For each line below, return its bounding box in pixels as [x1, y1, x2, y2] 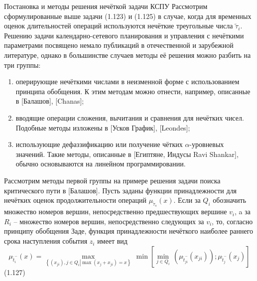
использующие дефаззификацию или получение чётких [15, 139, 183, 149]
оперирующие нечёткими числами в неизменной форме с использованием [15, 76, 240, 87]
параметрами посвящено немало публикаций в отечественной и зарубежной [4, 40, 234, 50]
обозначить [213, 195, 247, 205]
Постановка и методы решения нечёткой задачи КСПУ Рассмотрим [4, 1, 208, 11]
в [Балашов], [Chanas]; [15, 96, 84, 106]
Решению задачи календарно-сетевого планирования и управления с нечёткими [4, 30, 244, 40]
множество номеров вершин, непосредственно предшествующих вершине [4, 206, 227, 217]
